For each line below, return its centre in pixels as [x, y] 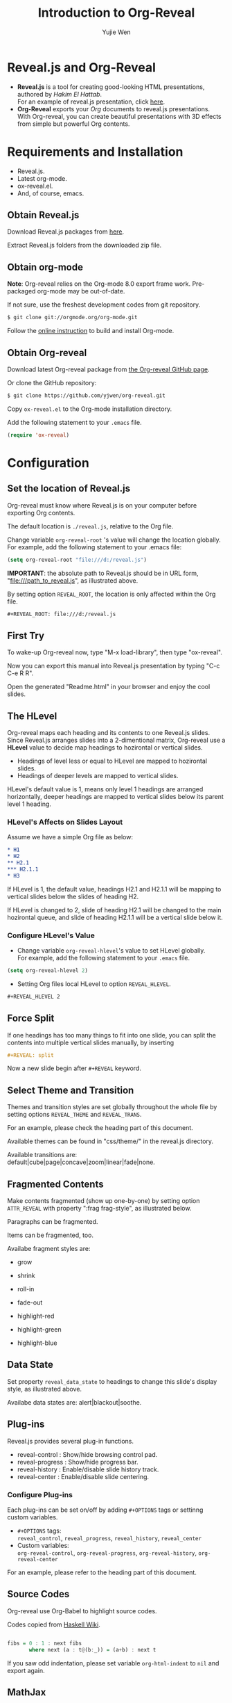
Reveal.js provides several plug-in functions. [70, 1441]
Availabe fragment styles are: [49, 1249]
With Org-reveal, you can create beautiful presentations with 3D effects [119, 116]
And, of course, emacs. [51, 193]
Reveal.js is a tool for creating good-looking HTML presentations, [111, 87]
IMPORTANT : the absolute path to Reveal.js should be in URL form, [103, 573]
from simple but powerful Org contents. [73, 124]
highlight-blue [37, 1343]
